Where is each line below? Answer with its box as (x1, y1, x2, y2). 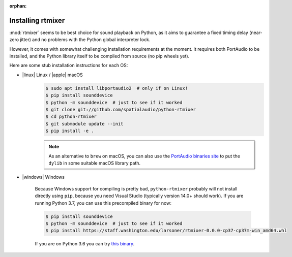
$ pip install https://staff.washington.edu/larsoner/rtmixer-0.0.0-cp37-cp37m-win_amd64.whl (45, 228, 287, 234)
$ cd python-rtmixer (45, 114, 97, 119)
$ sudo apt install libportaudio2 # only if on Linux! (45, 85, 188, 91)
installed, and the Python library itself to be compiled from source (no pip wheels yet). (9, 53, 190, 59)
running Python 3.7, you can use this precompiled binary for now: (35, 200, 171, 206)
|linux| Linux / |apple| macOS (22, 72, 83, 78)
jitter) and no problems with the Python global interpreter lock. (20, 37, 151, 43)
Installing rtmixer (9, 16, 65, 25)
